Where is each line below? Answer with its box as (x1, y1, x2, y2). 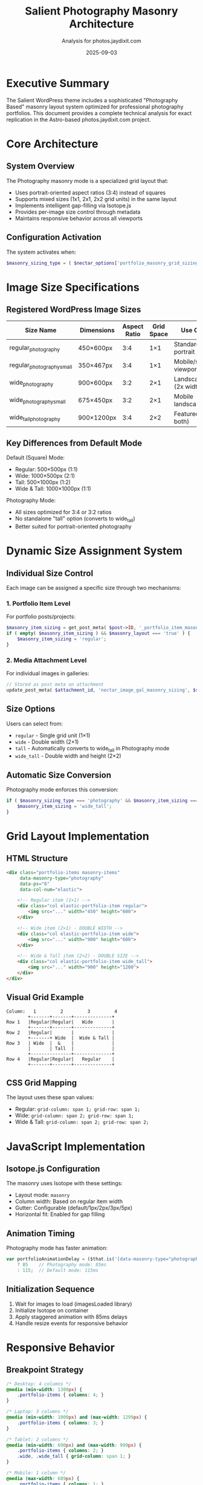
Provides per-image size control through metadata (14, 208, 141, 216)
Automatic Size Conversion (6, 770, 112, 780)
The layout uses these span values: (6, 1094, 94, 1101)
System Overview (6, 161, 75, 171)
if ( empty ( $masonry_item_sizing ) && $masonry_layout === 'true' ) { (6, 630, 190, 637)
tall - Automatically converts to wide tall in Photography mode (14, 744, 170, 753)
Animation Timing (6, 1228, 76, 1239)
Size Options (6, 704, 56, 714)
